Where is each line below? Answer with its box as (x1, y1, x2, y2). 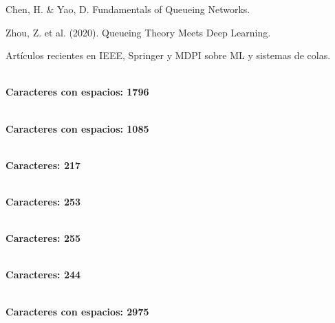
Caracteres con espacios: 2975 (6, 304, 149, 318)
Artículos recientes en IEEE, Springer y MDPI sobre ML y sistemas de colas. (6, 48, 331, 63)
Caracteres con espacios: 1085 (6, 121, 149, 135)
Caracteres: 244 (6, 267, 81, 282)
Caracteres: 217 (6, 157, 81, 172)
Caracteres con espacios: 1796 (6, 85, 149, 99)
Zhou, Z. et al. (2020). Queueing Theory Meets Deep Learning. (6, 25, 271, 39)
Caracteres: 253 (6, 194, 81, 208)
